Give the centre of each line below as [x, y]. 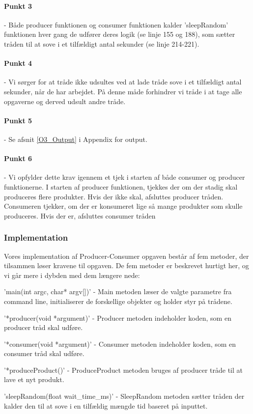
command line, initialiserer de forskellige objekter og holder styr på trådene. [118, 301]
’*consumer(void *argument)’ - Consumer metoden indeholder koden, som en [120, 344]
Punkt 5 [18, 120]
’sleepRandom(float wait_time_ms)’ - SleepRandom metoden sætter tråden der [124, 396]
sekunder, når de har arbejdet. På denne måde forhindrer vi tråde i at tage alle [123, 91]
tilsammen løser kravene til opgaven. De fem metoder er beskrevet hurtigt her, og [126, 265]
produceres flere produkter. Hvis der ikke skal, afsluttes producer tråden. [114, 196]
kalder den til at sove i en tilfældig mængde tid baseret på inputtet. [106, 405]
